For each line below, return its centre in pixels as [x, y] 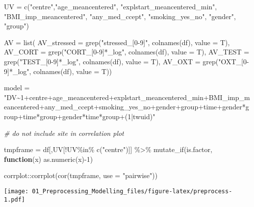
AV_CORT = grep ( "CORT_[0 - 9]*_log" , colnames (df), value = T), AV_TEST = [127, 52]
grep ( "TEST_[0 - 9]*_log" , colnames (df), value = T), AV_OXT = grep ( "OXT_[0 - [127, 61]
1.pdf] [14, 199]
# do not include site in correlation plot [64, 133]
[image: [16, 191]
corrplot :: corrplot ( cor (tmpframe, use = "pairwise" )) [81, 175]
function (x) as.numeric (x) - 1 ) [49, 159]
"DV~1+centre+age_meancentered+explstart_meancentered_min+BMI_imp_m [127, 97]
